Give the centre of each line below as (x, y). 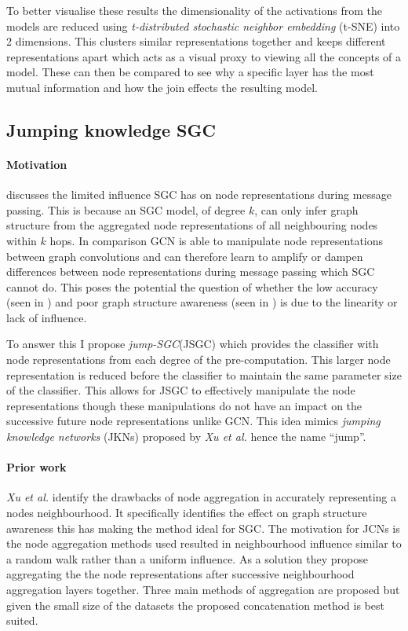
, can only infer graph (306, 209)
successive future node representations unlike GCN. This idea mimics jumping (193, 421)
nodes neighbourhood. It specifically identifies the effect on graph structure (187, 513)
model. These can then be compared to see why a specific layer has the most (190, 72)
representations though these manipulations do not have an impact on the (184, 405)
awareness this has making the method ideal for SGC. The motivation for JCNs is (203, 528)
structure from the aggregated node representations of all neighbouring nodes (192, 225)
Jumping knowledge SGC (111, 129)
